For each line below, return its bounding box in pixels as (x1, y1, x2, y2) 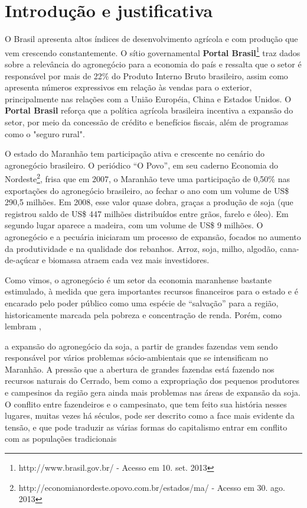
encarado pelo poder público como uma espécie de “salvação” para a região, (5, 296, 279, 309)
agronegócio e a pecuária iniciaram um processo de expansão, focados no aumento (5, 230, 301, 242)
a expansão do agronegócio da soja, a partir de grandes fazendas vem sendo (5, 339, 278, 352)
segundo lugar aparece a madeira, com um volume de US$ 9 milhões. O (5, 219, 263, 231)
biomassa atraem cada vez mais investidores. (48, 254, 210, 266)
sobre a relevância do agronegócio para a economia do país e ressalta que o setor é (5, 57, 302, 70)
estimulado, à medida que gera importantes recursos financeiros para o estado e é (5, 285, 298, 297)
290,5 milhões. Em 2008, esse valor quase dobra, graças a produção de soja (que (5, 196, 293, 208)
